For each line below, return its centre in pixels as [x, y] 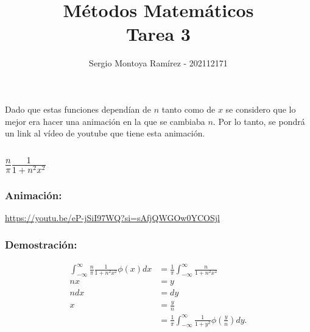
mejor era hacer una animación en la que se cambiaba [105, 121]
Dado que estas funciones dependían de [78, 109]
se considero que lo [261, 109]
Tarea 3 [158, 34]
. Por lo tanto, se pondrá [259, 121]
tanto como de [188, 109]
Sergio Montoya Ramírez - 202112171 [158, 63]
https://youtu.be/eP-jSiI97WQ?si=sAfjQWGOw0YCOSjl [112, 217]
